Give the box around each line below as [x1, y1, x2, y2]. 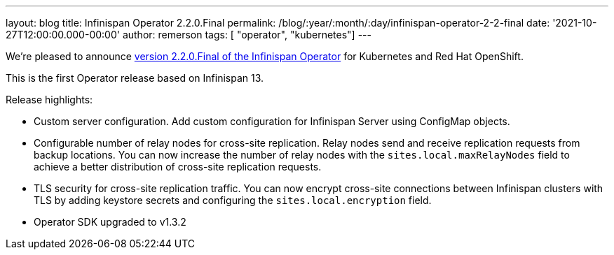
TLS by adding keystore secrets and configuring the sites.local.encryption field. [34, 194, 432, 206]
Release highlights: [6, 94, 93, 105]
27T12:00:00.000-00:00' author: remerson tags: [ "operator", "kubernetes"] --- [6, 29, 371, 41]
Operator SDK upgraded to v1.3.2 [34, 216, 186, 228]
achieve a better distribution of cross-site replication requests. [34, 161, 322, 173]
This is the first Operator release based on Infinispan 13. [6, 72, 264, 84]
